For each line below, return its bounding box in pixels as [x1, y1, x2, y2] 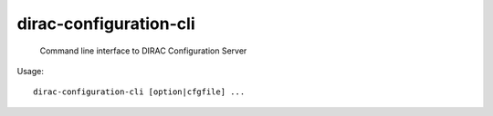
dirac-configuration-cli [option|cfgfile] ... [33, 87, 246, 97]
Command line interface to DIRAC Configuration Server [39, 45, 247, 56]
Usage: [16, 65, 45, 76]
